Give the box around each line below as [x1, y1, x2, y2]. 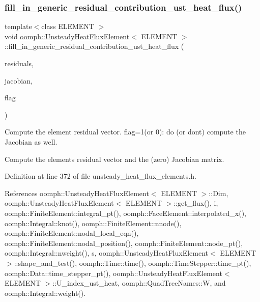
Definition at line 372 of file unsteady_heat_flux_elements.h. [5, 171, 196, 181]
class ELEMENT [41, 21, 94, 32]
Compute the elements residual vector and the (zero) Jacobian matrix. [5, 153, 224, 164]
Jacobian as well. [5, 136, 57, 147]
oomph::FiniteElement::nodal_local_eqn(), [5, 228, 139, 238]
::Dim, [209, 187, 228, 198]
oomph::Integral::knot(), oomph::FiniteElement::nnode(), [5, 217, 182, 228]
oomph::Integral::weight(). [5, 287, 86, 298]
